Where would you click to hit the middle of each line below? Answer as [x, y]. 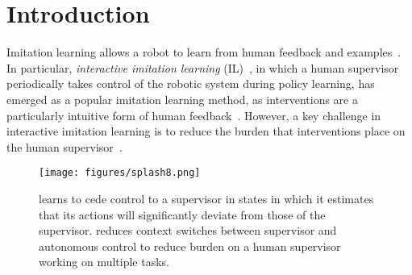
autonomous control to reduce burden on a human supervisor [190, 246]
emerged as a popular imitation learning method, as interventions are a [182, 99]
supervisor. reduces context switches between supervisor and [188, 230]
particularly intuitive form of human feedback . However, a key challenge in [194, 115]
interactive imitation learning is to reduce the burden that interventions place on [206, 131]
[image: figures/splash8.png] [120, 173]
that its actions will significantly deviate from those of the [182, 214]
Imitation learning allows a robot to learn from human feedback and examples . [204, 52]
